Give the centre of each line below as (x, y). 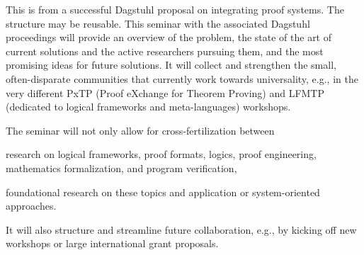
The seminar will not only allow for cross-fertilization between (140, 130)
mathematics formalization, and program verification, (121, 168)
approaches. (31, 206)
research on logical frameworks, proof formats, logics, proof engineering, (161, 154)
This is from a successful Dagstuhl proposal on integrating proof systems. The (175, 9)
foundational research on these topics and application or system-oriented (163, 192)
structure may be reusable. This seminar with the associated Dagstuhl (158, 23)
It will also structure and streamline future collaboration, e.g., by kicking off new (181, 229)
